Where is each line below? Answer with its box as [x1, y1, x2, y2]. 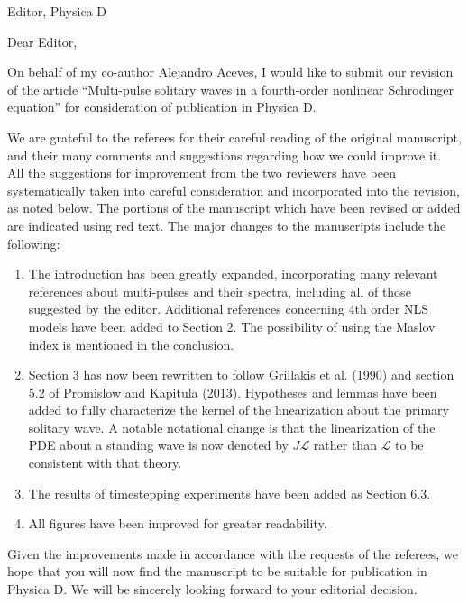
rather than [313, 435, 377, 454]
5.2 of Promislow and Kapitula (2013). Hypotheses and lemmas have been [28, 382, 437, 401]
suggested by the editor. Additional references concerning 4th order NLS [28, 299, 429, 318]
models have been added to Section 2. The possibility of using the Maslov [28, 316, 436, 335]
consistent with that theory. [28, 453, 182, 472]
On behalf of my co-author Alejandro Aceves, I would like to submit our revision [7, 62, 454, 81]
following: [7, 233, 60, 252]
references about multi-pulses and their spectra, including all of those [28, 281, 411, 300]
